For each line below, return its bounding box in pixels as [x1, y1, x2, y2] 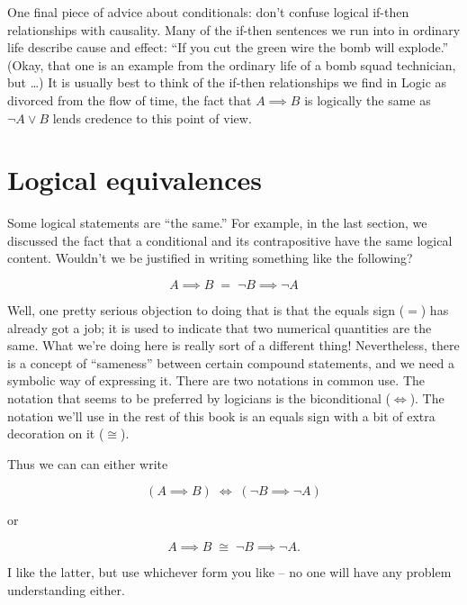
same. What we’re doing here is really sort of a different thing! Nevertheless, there [7, 336, 460, 355]
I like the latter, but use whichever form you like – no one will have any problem [7, 563, 452, 581]
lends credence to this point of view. [52, 108, 252, 127]
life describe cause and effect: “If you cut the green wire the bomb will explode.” [7, 38, 449, 57]
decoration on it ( [7, 424, 104, 443]
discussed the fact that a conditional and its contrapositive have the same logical [7, 230, 453, 249]
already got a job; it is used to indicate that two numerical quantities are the [7, 318, 432, 337]
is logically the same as [304, 90, 431, 109]
